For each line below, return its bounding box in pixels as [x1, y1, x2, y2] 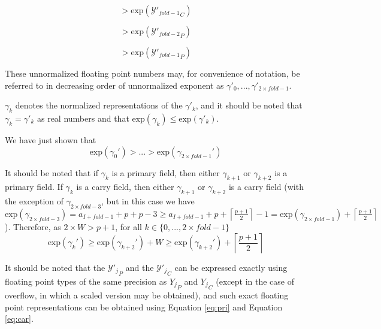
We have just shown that [5, 133, 96, 146]
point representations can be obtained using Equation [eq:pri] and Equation [5, 300, 283, 313]
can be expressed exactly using [174, 261, 288, 273]
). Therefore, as [5, 220, 61, 233]
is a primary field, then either [111, 166, 220, 179]
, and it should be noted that [195, 99, 303, 111]
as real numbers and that [37, 111, 129, 124]
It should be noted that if [5, 166, 99, 179]
